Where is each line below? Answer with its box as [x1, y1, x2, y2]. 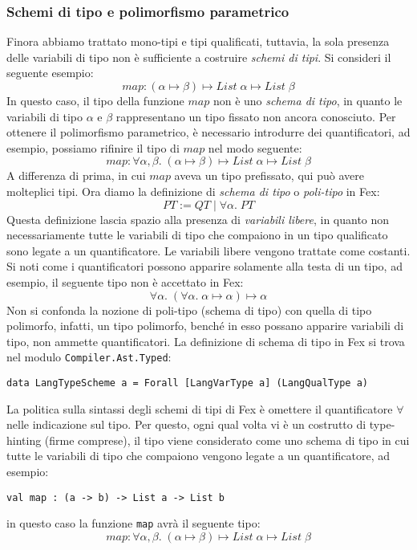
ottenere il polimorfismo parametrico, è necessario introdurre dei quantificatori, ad [6, 124, 411, 141]
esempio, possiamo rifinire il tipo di [6, 139, 180, 156]
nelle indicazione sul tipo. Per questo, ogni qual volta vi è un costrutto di [6, 416, 366, 433]
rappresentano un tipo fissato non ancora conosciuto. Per [115, 108, 396, 124]
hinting [6, 431, 42, 448]
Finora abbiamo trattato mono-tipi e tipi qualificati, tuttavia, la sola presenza [6, 33, 390, 50]
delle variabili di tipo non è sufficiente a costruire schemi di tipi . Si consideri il [6, 48, 391, 65]
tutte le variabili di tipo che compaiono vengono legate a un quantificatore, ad [6, 447, 391, 464]
